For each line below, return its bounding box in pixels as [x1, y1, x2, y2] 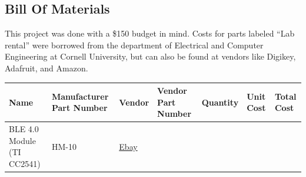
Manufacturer [51, 90, 109, 102]
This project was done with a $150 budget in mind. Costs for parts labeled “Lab [5, 27, 295, 40]
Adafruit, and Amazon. [5, 61, 88, 74]
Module [9, 134, 36, 146]
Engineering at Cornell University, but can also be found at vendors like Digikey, [5, 50, 296, 63]
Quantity [201, 96, 239, 108]
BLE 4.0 [9, 123, 39, 135]
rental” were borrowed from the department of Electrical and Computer [5, 38, 264, 51]
